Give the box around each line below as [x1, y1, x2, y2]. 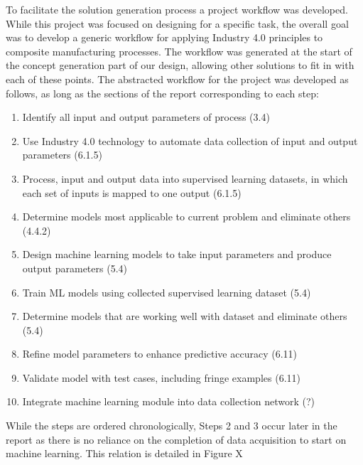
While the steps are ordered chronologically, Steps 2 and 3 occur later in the [6, 418, 337, 433]
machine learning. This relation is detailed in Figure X [6, 446, 243, 461]
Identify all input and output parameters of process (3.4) [22, 109, 270, 124]
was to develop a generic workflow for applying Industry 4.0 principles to [6, 30, 323, 45]
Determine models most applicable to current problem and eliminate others [22, 209, 351, 224]
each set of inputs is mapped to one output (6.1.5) [22, 185, 242, 200]
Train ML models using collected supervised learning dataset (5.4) [22, 284, 311, 299]
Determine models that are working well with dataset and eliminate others [22, 309, 347, 324]
